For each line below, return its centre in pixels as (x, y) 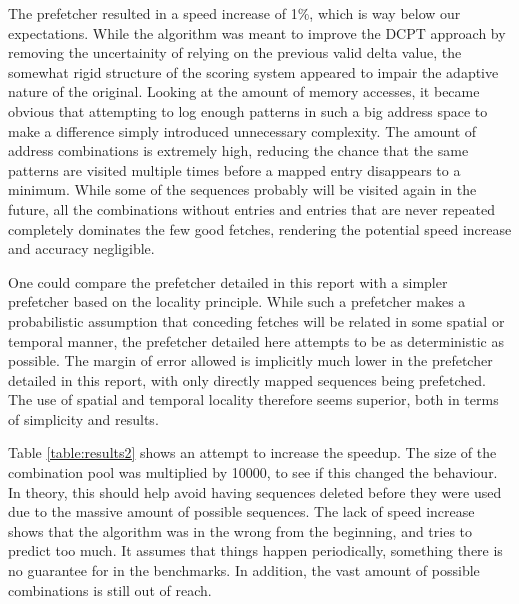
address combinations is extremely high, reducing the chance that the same (238, 150)
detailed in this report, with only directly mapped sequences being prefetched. (247, 379)
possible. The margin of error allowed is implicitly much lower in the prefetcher (250, 360)
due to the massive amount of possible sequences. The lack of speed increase (241, 511)
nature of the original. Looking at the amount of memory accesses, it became (244, 91)
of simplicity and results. (83, 418)
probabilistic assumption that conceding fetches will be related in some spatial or (256, 320)
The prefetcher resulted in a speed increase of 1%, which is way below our (234, 13)
